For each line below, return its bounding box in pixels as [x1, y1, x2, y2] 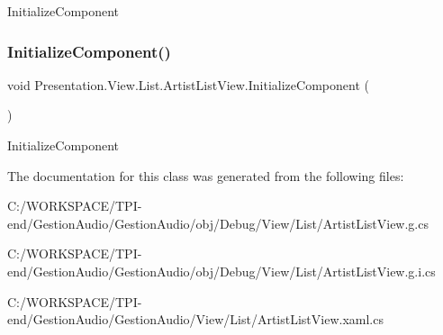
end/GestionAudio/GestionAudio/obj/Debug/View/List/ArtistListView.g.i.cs [7, 261, 436, 280]
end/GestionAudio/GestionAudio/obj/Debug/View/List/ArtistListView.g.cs [7, 213, 429, 232]
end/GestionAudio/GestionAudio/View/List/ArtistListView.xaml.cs [7, 310, 384, 329]
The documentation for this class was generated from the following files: [7, 166, 404, 185]
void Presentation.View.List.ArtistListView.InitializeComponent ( [7, 75, 369, 94]
